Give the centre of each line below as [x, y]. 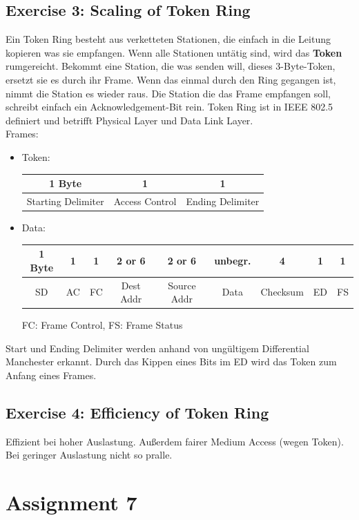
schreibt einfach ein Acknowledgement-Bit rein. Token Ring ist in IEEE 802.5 [169, 107]
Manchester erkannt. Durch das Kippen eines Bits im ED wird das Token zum [171, 362]
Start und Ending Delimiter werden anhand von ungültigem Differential [157, 348]
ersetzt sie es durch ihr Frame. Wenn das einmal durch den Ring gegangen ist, [171, 79]
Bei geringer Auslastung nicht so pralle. [89, 455]
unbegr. [233, 260]
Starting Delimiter [65, 201]
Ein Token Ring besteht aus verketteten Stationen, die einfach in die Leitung [168, 39]
